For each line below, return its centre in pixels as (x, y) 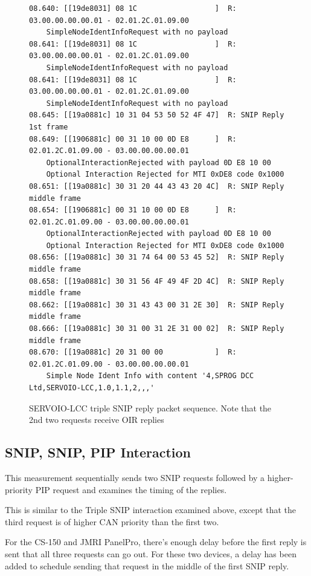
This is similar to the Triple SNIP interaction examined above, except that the (150, 510)
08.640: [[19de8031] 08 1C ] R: (133, 8)
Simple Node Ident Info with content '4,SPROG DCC (150, 376)
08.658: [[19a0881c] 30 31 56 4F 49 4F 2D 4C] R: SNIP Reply (157, 281)
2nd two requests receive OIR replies (97, 420)
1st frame (49, 127)
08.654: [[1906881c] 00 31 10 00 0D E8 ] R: (133, 210)
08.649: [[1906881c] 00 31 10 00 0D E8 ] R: (133, 139)
